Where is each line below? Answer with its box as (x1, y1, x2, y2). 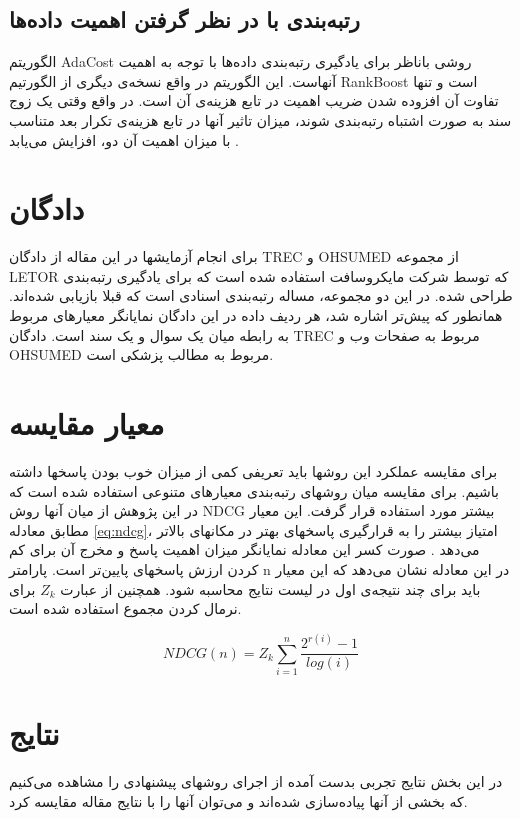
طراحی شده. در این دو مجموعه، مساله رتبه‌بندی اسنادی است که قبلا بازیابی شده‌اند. (9, 285, 513, 306)
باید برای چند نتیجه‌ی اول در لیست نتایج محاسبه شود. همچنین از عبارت (60, 578, 481, 599)
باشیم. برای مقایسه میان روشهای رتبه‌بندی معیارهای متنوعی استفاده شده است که (9, 480, 499, 501)
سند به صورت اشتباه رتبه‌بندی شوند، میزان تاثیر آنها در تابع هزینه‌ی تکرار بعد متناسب (9, 109, 512, 130)
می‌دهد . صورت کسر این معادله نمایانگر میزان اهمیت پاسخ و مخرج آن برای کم (9, 539, 480, 560)
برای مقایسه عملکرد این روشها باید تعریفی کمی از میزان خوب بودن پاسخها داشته (9, 460, 498, 481)
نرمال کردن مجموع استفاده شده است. (9, 598, 242, 619)
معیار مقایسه (9, 403, 165, 444)
